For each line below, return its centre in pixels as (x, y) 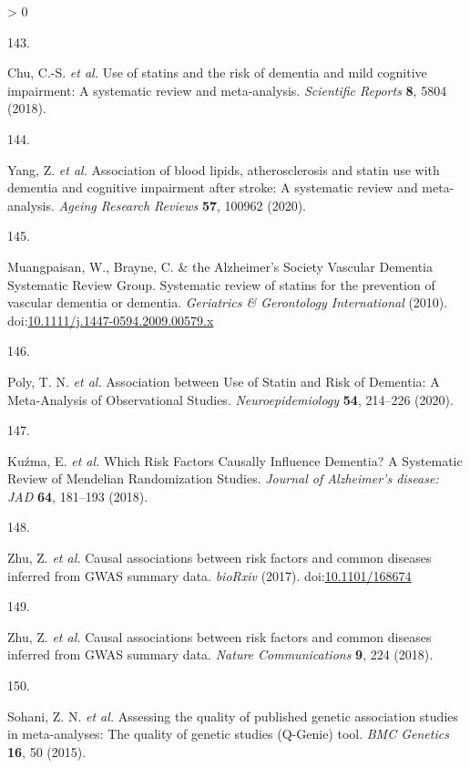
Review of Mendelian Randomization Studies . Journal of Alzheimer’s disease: (223, 478)
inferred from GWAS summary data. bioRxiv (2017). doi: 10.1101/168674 (209, 575)
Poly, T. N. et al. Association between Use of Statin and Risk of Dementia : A (224, 381)
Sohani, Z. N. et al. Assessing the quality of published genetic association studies (233, 716)
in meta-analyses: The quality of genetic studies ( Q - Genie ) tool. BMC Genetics (228, 734)
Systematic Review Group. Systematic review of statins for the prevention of (221, 284)
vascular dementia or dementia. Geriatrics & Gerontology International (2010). (228, 302)
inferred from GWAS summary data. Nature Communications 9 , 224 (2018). (220, 654)
